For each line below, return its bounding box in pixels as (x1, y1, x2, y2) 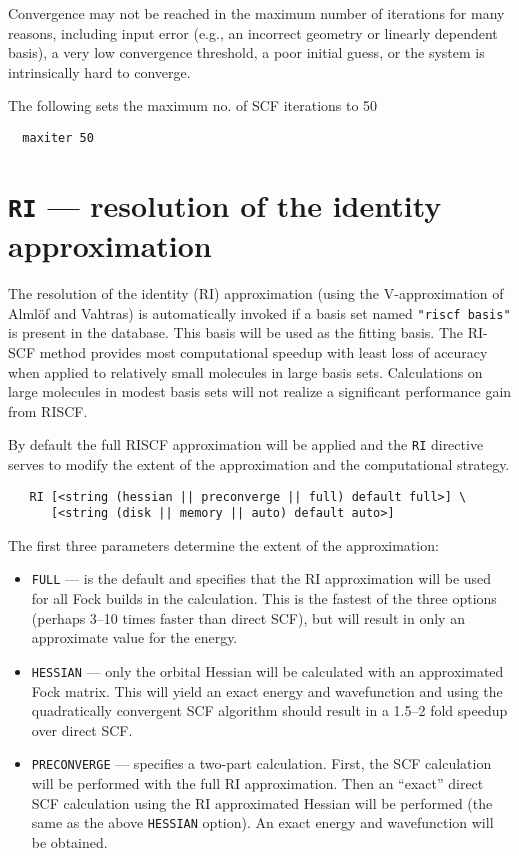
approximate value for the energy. (31, 627, 238, 648)
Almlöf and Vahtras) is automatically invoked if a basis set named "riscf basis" (8, 302, 511, 323)
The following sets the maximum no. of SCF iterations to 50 (8, 95, 378, 116)
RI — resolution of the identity (8, 184, 442, 225)
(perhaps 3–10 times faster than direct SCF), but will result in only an (31, 607, 465, 628)
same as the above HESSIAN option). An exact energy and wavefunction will (31, 812, 494, 833)
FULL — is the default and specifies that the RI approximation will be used (31, 568, 492, 589)
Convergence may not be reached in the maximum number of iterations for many (8, 3, 505, 23)
